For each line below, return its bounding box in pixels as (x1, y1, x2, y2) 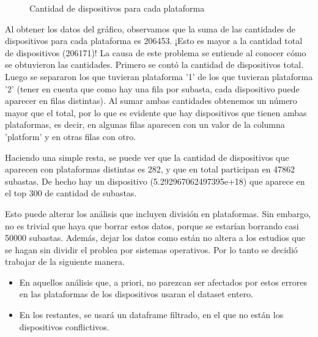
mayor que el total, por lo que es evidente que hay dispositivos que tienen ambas (5, 106, 307, 119)
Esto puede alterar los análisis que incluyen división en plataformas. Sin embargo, (5, 207, 311, 220)
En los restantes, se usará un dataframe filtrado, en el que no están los (19, 308, 284, 321)
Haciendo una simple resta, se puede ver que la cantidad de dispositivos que (5, 150, 289, 163)
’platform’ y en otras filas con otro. (5, 130, 136, 143)
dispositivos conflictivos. (19, 320, 109, 333)
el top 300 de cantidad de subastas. (5, 187, 137, 199)
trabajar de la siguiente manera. (5, 255, 125, 268)
